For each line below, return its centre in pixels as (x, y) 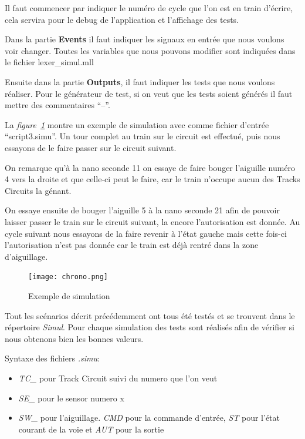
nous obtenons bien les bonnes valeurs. (74, 338)
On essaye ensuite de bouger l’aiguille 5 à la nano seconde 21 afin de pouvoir (142, 210)
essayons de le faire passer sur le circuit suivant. (91, 147)
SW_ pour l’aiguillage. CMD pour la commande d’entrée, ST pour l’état (149, 418)
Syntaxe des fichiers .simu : (52, 358)
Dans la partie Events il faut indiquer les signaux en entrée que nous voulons (145, 39)
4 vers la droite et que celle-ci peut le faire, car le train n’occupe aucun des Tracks (152, 179)
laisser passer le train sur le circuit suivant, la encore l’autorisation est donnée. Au (152, 221)
